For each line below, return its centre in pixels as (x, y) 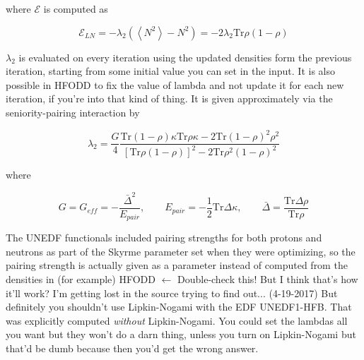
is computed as (76, 8)
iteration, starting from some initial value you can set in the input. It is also (171, 71)
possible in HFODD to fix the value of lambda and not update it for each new (175, 84)
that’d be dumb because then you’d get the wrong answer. (132, 348)
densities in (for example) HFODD (81, 279)
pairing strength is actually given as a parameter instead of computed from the (177, 265)
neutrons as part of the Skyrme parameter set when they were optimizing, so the (181, 251)
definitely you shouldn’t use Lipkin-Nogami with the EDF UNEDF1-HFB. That (179, 307)
